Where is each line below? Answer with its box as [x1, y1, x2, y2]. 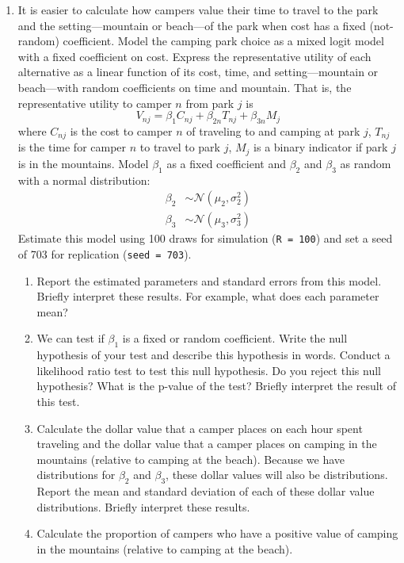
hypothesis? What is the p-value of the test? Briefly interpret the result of [36, 377, 396, 394]
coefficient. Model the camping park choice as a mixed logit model [63, 33, 384, 49]
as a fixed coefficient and [166, 155, 286, 171]
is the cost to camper [70, 122, 173, 139]
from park [185, 94, 234, 111]
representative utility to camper [17, 94, 172, 111]
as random [340, 155, 391, 171]
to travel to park [139, 139, 220, 155]
